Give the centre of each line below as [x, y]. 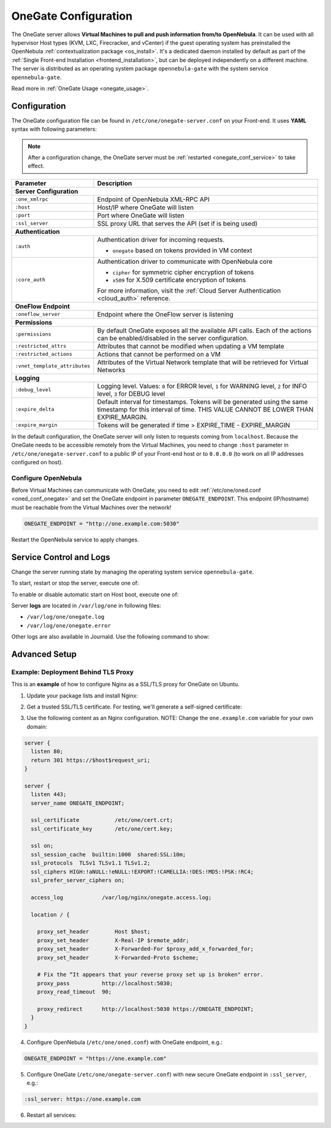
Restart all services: [51, 1115]
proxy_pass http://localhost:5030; [105, 983]
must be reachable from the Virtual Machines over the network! [91, 507]
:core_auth [30, 280]
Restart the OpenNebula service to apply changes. [75, 539]
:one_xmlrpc [32, 199]
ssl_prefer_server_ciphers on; [78, 881]
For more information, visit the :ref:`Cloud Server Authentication [189, 290]
